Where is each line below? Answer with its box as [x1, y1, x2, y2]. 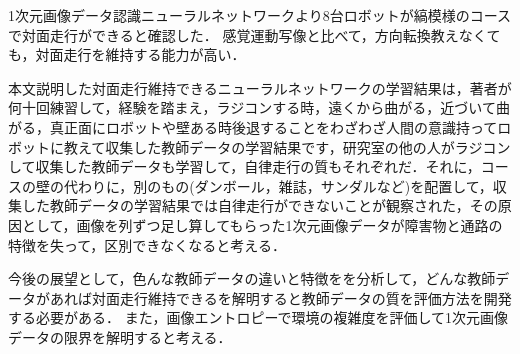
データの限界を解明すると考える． [8, 326, 232, 347]
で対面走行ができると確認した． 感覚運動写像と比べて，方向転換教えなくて [8, 24, 501, 45]
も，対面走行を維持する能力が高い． [8, 44, 246, 65]
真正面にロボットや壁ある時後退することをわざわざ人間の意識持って [49, 116, 498, 137]
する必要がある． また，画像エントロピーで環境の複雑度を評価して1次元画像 [8, 307, 509, 328]
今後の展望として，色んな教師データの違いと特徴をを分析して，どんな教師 [8, 268, 496, 289]
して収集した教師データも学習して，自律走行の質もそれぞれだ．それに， [8, 156, 481, 177]
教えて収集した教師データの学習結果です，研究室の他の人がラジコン [63, 136, 511, 157]
